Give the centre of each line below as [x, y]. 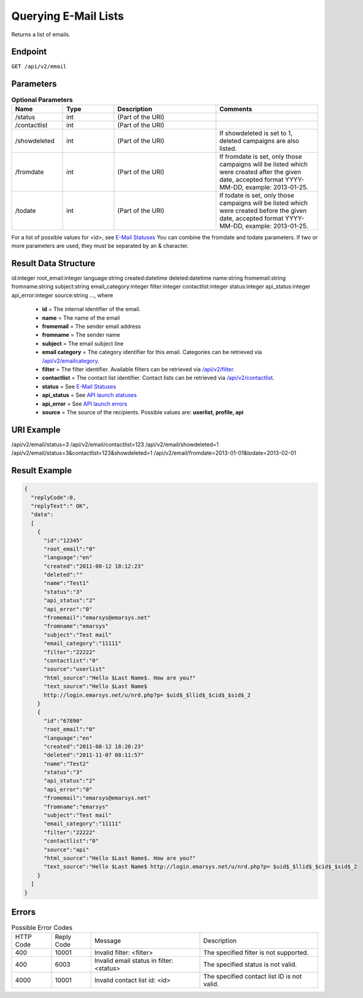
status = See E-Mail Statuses [79, 386]
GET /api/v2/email [39, 67]
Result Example [42, 470]
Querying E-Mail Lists [67, 16]
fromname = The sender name [81, 335]
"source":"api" [67, 849]
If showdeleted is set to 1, [256, 133]
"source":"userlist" [75, 669]
